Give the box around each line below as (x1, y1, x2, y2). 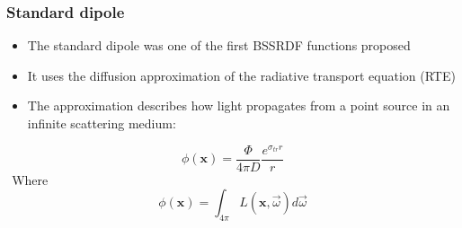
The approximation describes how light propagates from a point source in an (27, 96, 450, 115)
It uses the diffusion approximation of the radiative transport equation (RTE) (27, 66, 456, 84)
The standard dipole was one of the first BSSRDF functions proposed (27, 36, 411, 55)
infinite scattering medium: (27, 114, 176, 132)
